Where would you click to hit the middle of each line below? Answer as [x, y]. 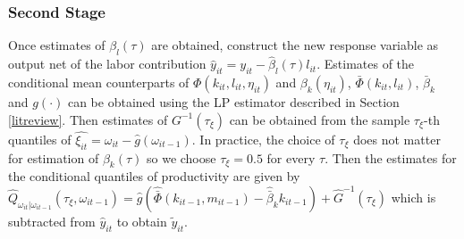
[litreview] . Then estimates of [88, 119]
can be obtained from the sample [320, 119]
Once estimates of [57, 45]
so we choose [181, 157]
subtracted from [52, 222]
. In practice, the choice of [263, 139]
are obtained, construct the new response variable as [295, 45]
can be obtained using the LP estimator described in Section [233, 102]
